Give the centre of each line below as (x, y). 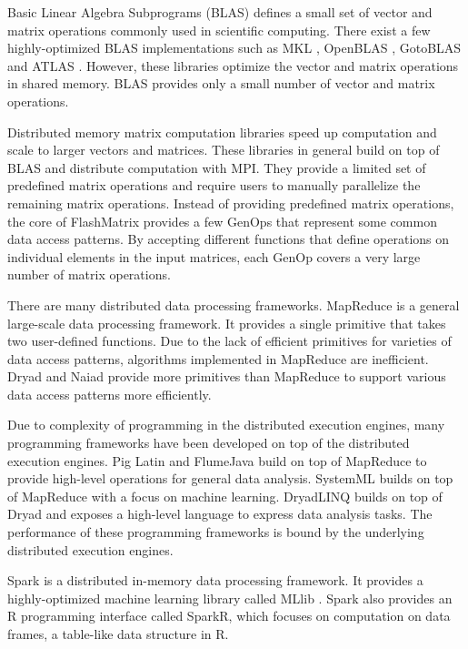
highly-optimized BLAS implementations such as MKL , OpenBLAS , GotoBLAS (234, 48)
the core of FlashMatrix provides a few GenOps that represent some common (222, 221)
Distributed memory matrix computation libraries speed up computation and (222, 132)
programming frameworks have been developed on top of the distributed (209, 443)
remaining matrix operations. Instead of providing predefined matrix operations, (231, 203)
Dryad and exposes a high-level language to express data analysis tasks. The (220, 514)
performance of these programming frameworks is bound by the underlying (216, 532)
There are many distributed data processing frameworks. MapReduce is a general (234, 304)
